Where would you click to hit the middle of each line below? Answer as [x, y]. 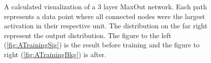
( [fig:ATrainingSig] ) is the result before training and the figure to [102, 45]
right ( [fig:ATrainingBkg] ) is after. [55, 54]
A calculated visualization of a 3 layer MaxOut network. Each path [105, 6]
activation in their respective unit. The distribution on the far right [106, 26]
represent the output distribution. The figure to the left [88, 35]
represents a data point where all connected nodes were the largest [105, 16]
